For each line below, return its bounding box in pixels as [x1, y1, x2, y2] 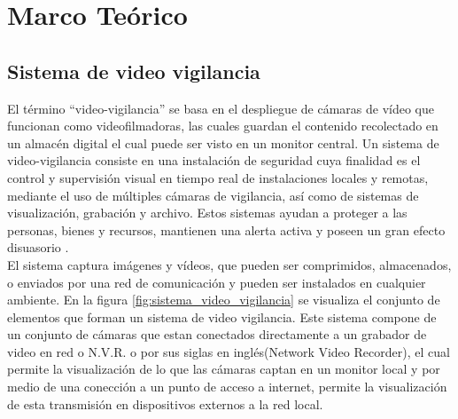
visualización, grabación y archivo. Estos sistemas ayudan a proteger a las [7, 203, 408, 222]
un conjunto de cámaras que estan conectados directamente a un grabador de [7, 325, 427, 344]
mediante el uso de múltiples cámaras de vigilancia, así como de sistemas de [7, 186, 419, 204]
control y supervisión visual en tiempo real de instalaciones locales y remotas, [7, 168, 429, 186]
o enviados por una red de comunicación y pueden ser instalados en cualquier [7, 273, 426, 291]
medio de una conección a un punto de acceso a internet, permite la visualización [7, 377, 447, 396]
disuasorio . [7, 238, 69, 257]
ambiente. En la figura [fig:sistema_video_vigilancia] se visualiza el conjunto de [7, 290, 440, 309]
